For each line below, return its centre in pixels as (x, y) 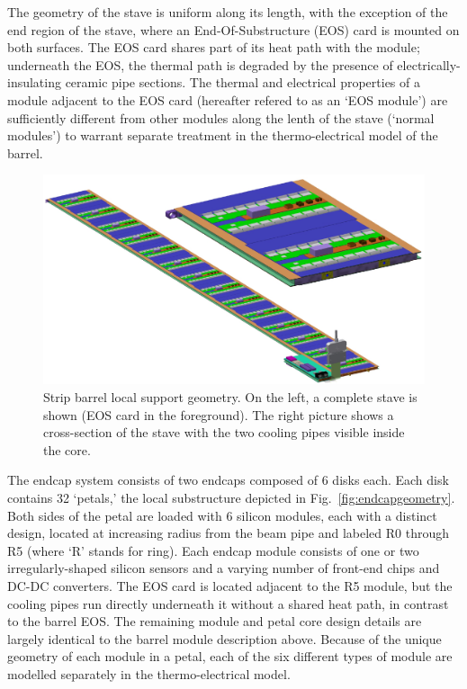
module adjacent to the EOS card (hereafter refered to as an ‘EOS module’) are (228, 99)
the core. (67, 449)
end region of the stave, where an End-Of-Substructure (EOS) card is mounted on (233, 29)
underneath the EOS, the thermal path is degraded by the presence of (200, 64)
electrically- (429, 64)
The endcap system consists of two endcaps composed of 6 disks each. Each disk (228, 480)
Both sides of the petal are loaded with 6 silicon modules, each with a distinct (222, 515)
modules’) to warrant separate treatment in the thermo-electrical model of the (223, 135)
